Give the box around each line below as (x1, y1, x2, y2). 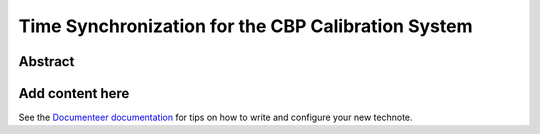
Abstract (18, 53, 75, 70)
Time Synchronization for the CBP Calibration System (18, 15, 474, 37)
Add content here (18, 85, 130, 102)
